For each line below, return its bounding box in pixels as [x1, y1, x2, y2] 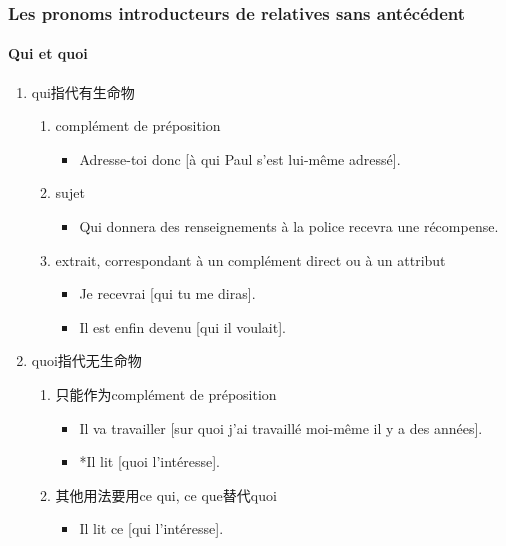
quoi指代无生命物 [31, 350, 142, 371]
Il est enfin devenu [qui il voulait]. [79, 316, 286, 337]
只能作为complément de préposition [55, 383, 277, 404]
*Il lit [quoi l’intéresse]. [79, 451, 220, 472]
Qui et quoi [8, 43, 88, 64]
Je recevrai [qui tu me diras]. [79, 283, 256, 304]
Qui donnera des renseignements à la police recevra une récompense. [79, 216, 499, 237]
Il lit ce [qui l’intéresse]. [79, 518, 224, 539]
